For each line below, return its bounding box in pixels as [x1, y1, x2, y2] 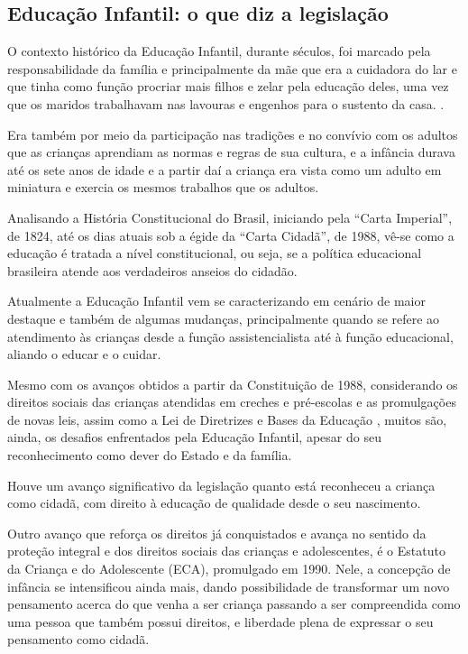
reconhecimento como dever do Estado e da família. [7, 446, 292, 465]
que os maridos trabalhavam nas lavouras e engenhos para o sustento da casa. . [7, 94, 445, 113]
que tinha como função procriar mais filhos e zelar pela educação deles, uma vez [7, 77, 449, 96]
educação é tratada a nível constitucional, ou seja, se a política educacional [7, 244, 422, 263]
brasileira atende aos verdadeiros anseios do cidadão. [7, 261, 298, 280]
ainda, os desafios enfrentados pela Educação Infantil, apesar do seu [7, 428, 381, 447]
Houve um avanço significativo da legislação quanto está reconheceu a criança [7, 475, 436, 494]
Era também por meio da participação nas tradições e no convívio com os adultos [7, 124, 458, 143]
